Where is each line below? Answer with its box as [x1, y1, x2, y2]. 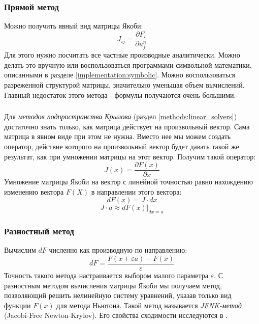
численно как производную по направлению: [49, 245, 187, 255]
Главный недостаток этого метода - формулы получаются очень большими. [4, 89, 236, 100]
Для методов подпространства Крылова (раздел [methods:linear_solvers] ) [4, 111, 237, 122]
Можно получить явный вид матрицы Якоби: [4, 20, 143, 31]
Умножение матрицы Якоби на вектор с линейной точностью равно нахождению [4, 176, 253, 187]
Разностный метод [4, 225, 74, 237]
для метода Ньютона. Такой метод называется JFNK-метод [56, 300, 242, 310]
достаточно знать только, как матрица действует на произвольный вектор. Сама [4, 121, 250, 131]
